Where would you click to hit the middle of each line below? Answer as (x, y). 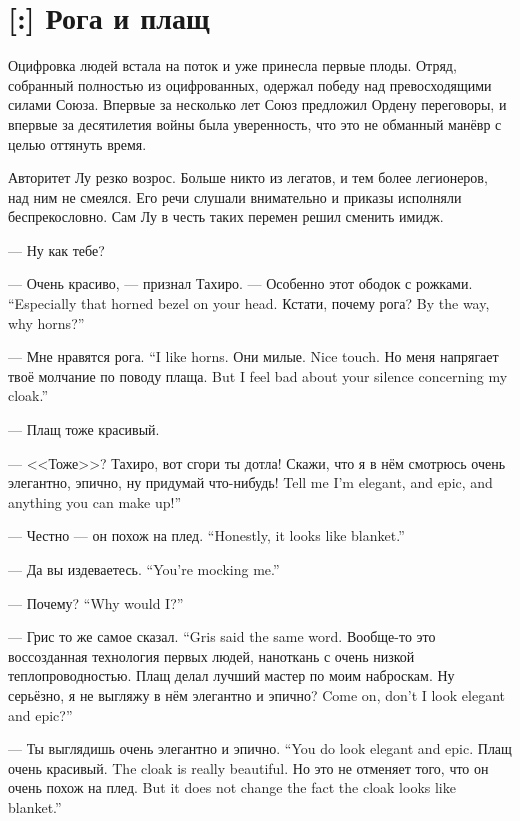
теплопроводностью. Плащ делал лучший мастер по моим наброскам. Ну (231, 675)
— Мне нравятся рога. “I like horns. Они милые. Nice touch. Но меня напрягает (253, 356)
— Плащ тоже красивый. (84, 429)
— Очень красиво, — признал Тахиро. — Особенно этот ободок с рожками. (240, 283)
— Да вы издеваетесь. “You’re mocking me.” (144, 569)
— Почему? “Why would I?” (96, 602)
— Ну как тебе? (56, 249)
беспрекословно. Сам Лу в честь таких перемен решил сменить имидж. (226, 216)
